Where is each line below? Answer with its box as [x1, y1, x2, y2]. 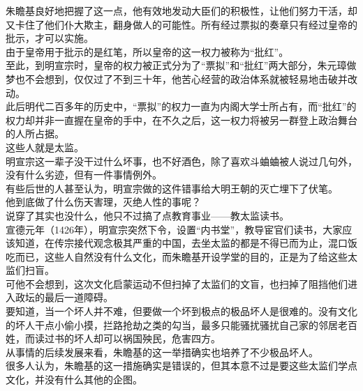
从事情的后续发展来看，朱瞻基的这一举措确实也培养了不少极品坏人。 [6, 344, 318, 359]
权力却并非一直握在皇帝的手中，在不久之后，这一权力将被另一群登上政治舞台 [6, 112, 357, 127]
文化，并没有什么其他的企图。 [6, 372, 142, 387]
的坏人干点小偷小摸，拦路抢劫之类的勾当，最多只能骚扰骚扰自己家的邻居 [6, 317, 338, 332]
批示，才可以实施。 [6, 31, 94, 45]
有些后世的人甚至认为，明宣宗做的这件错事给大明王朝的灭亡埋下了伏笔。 [6, 181, 338, 195]
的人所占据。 [6, 126, 64, 141]
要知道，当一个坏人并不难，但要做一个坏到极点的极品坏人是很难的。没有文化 [6, 304, 357, 319]
